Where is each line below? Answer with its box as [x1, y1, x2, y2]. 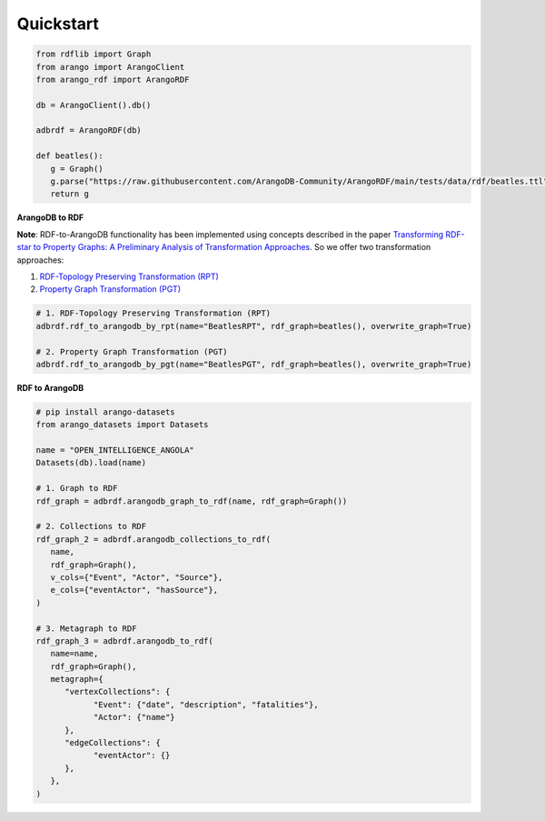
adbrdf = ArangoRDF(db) [35, 125, 143, 135]
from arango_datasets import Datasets [35, 419, 209, 430]
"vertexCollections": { [64, 686, 171, 697]
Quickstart [16, 14, 100, 34]
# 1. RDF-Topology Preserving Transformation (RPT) [35, 308, 272, 318]
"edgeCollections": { [64, 737, 161, 748]
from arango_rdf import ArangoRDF [35, 74, 190, 85]
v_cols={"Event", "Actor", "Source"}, [50, 572, 223, 582]
